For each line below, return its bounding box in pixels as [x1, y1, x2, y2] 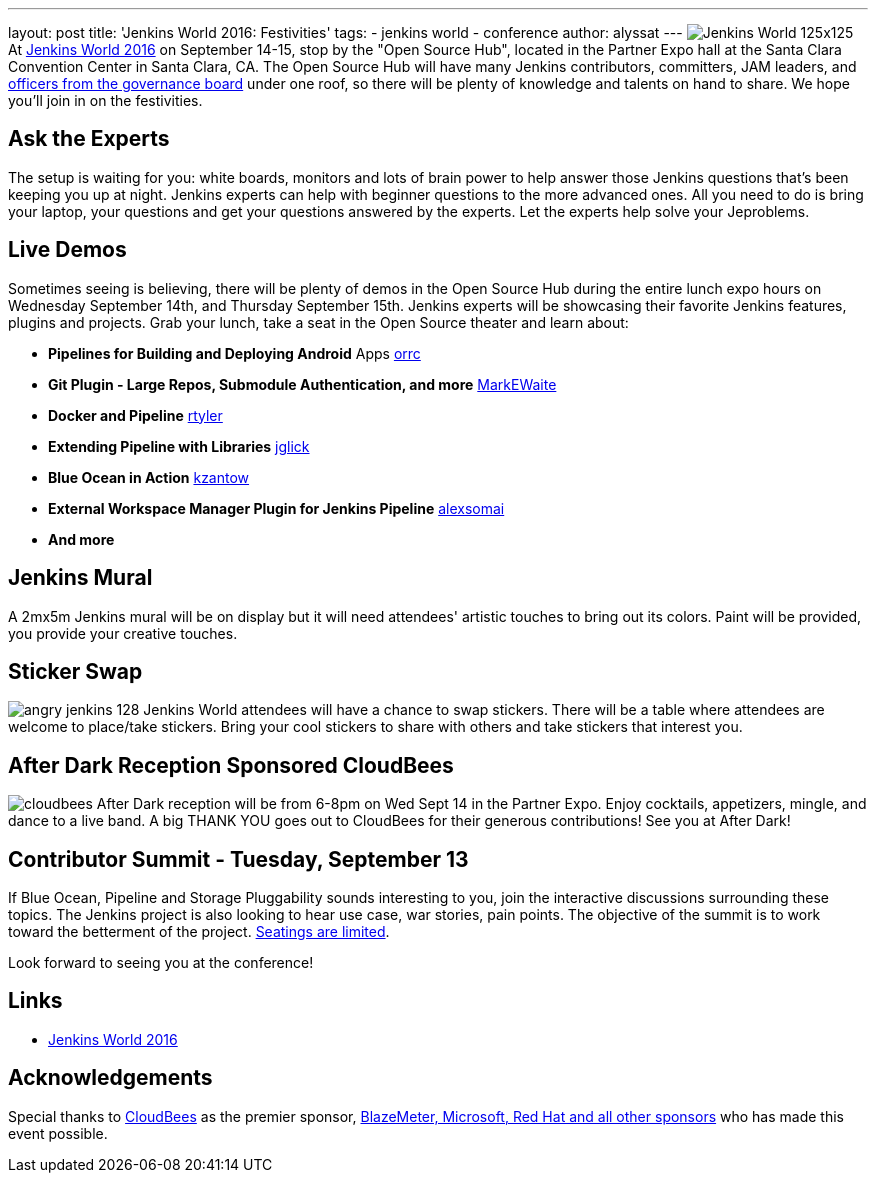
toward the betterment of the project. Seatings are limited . [8, 923, 390, 941]
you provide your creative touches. [8, 624, 238, 642]
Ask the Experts [8, 126, 170, 152]
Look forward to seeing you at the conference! [8, 954, 314, 972]
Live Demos [8, 237, 127, 263]
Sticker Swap [8, 658, 143, 684]
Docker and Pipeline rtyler [48, 406, 223, 424]
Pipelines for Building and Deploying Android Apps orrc [48, 344, 421, 362]
